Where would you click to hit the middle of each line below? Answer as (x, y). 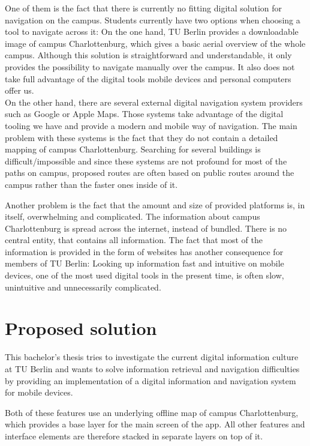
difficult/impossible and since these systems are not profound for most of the (146, 161)
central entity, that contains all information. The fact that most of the (134, 240)
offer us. (19, 90)
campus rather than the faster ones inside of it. (91, 184)
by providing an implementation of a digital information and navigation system (151, 380)
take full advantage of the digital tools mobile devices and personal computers (148, 78)
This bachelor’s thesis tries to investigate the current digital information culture (152, 357)
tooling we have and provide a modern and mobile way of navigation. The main (151, 125)
